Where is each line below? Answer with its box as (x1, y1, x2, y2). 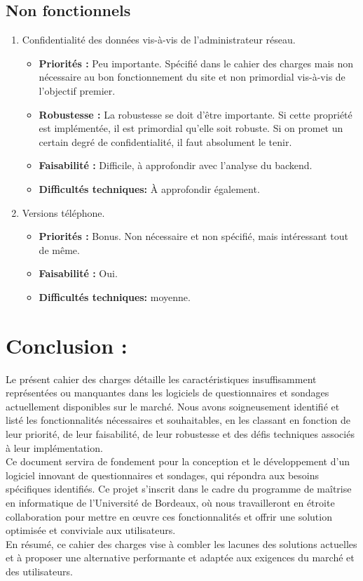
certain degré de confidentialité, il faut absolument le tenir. (39, 134, 292, 149)
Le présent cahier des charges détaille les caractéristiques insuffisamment (6, 371, 317, 386)
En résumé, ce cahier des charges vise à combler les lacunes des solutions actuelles (6, 536, 357, 551)
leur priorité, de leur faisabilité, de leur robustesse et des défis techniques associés (6, 427, 355, 441)
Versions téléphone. (22, 205, 105, 220)
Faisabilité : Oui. (39, 266, 118, 281)
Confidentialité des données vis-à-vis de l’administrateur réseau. (22, 32, 296, 47)
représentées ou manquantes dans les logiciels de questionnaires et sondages (6, 385, 329, 400)
